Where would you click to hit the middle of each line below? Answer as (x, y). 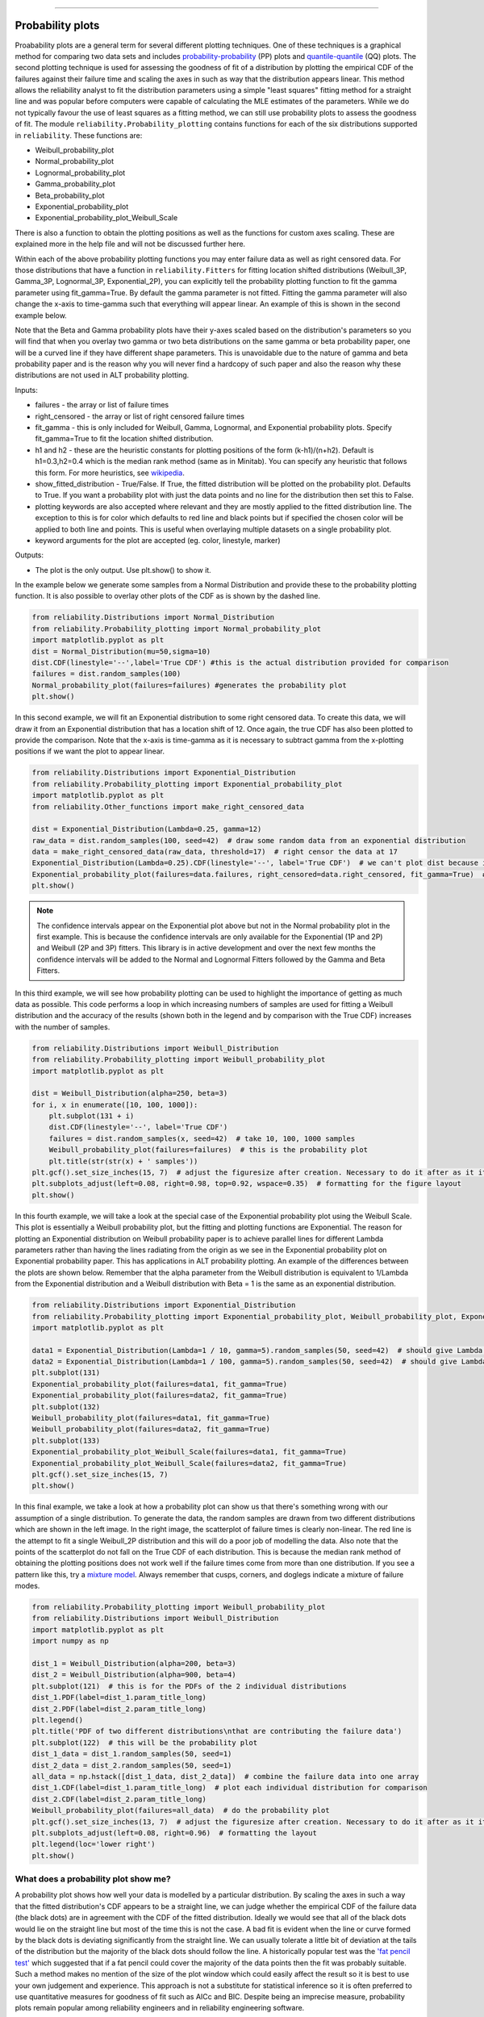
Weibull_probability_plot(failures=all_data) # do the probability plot (181, 1810)
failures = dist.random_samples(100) (106, 674)
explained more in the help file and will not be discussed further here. (130, 244)
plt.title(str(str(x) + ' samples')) (123, 1161)
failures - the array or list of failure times (102, 405)
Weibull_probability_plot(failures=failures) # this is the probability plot (209, 1150)
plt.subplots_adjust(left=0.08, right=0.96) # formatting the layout (175, 1833)
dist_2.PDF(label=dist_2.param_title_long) (119, 1709)
